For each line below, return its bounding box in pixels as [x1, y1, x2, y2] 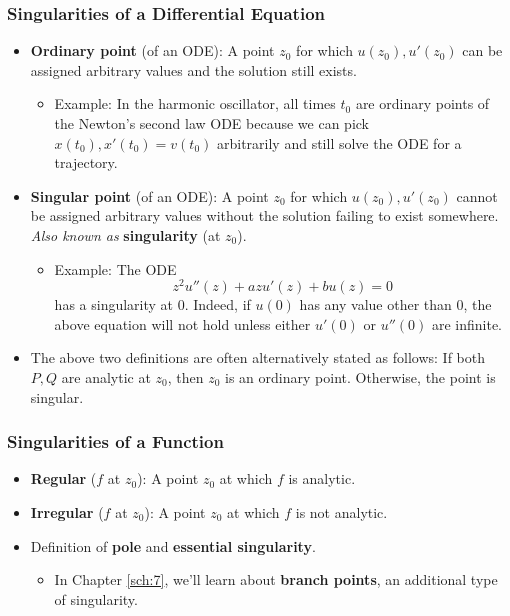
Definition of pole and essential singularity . [30, 535, 316, 556]
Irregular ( [30, 502, 104, 523]
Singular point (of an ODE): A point [30, 185, 269, 206]
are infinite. [431, 313, 502, 334]
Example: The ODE [54, 258, 177, 279]
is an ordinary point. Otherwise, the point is [225, 367, 496, 388]
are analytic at [61, 367, 151, 388]
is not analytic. [295, 502, 388, 523]
